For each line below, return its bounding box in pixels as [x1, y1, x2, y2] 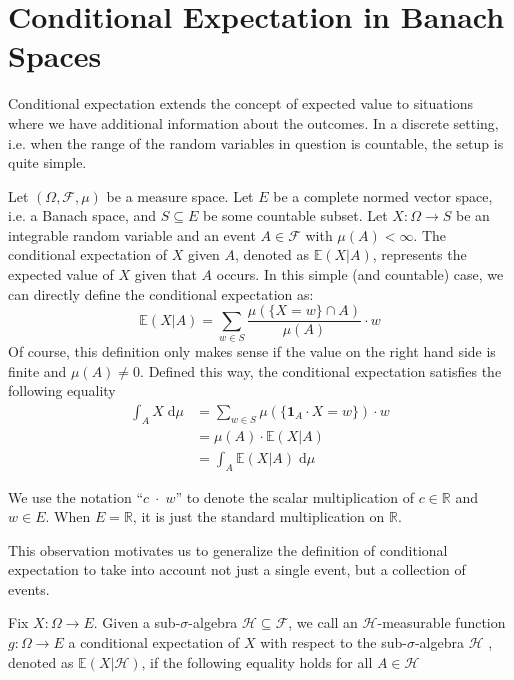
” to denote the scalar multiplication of [175, 486, 414, 507]
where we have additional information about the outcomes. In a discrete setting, [8, 112, 499, 133]
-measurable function [377, 612, 506, 633]
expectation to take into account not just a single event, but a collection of [8, 559, 466, 580]
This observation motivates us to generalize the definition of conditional [8, 539, 448, 560]
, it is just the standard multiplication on [132, 506, 385, 527]
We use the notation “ [8, 486, 144, 507]
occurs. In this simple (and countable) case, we [216, 264, 504, 285]
